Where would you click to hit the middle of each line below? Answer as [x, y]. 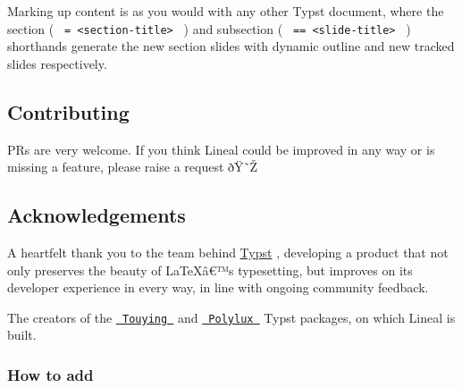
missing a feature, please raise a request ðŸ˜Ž [133, 167]
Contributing [68, 111]
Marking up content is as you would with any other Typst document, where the [226, 11]
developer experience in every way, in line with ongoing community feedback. [218, 287]
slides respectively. [57, 63]
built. [22, 335]
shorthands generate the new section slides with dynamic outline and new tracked [231, 46]
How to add [50, 374]
